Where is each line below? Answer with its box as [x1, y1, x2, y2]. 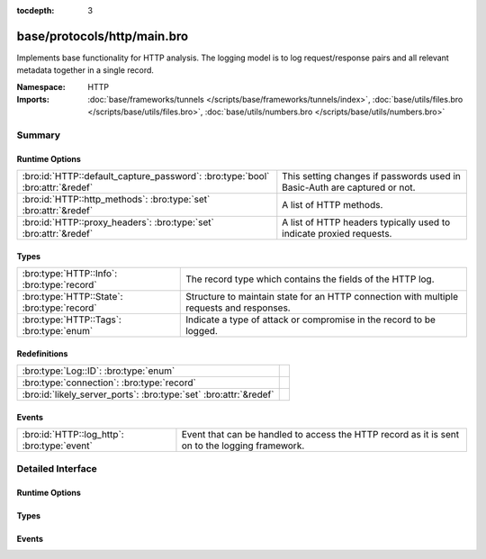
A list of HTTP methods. [282, 199, 383, 212]
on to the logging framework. [181, 439, 305, 452]
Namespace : [16, 81, 67, 92]
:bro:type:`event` [22, 439, 94, 452]
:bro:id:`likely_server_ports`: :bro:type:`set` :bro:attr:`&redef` [22, 388, 274, 401]
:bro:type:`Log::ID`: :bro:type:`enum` [22, 365, 175, 377]
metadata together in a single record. [16, 65, 155, 76]
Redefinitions [16, 348, 68, 359]
